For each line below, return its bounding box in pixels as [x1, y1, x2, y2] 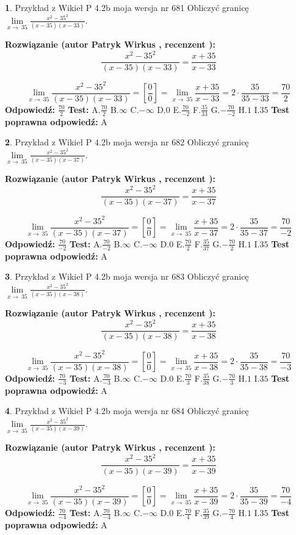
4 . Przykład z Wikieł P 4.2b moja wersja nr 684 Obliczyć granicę [5, 404, 249, 417]
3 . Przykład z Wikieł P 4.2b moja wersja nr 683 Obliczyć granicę [5, 270, 249, 283]
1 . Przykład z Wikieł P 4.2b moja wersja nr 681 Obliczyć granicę [5, 1, 249, 13]
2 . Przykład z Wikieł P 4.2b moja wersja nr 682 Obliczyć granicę [5, 136, 249, 148]
